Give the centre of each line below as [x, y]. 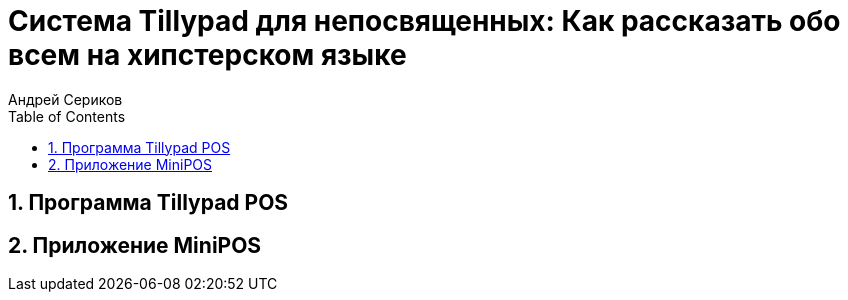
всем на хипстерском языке [207, 55]
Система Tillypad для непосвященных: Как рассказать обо [424, 21]
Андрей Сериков [65, 99]
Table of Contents [67, 116]
